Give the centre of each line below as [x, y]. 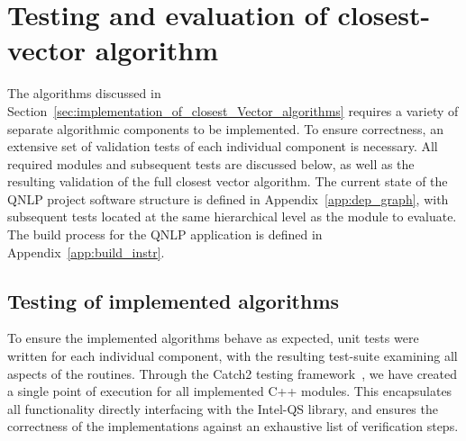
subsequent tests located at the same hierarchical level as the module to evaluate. [232, 216]
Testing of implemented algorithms [174, 300]
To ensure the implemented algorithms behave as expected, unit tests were [213, 338]
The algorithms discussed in [84, 93]
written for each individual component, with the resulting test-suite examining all [233, 356]
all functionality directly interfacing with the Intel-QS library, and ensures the [223, 408]
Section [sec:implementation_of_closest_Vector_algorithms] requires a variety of [233, 110]
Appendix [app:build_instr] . [86, 252]
